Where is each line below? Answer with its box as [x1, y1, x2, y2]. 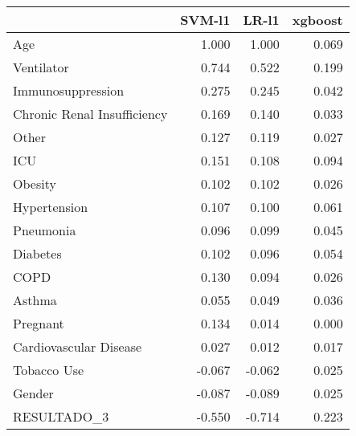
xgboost [292, 10, 343, 29]
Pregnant [13, 314, 64, 332]
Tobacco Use [13, 361, 84, 379]
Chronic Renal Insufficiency [13, 104, 168, 123]
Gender [13, 384, 54, 402]
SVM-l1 [180, 10, 231, 29]
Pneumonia [13, 221, 76, 239]
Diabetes [13, 244, 62, 263]
